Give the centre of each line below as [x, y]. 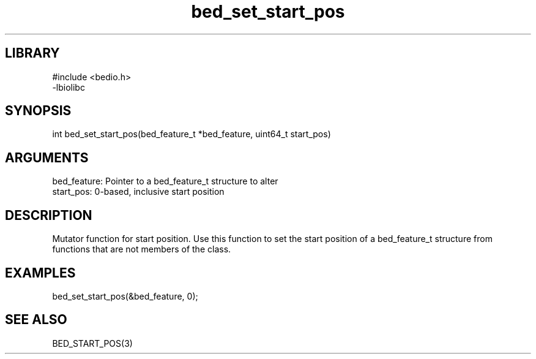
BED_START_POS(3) [92, 343]
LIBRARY [32, 53]
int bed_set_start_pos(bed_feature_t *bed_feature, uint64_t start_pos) [192, 134]
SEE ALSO [36, 320]
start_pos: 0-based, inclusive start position [138, 192]
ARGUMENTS [47, 157]
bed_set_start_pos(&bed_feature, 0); [125, 296]
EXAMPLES [40, 273]
